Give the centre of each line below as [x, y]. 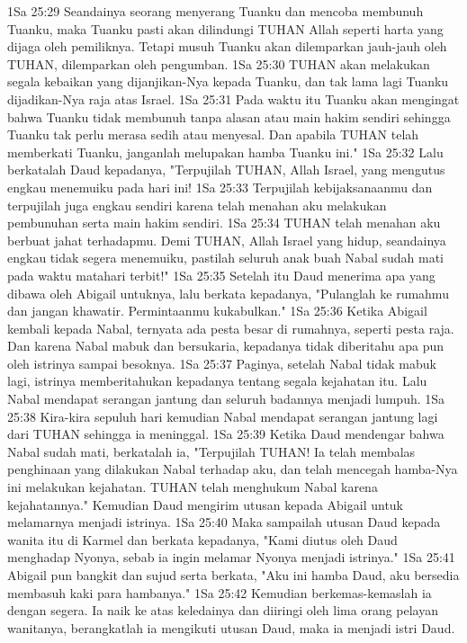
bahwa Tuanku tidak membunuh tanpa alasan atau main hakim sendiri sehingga [229, 116]
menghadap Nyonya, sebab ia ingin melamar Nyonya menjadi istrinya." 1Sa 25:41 [231, 557]
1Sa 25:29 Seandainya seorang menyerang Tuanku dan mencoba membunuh [216, 11]
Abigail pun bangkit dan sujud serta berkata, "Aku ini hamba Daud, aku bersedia [233, 575]
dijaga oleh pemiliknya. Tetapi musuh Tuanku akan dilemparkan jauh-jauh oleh [227, 46]
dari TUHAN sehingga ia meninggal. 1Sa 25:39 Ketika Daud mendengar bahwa [226, 434]
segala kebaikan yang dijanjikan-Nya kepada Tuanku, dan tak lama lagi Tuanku [228, 81]
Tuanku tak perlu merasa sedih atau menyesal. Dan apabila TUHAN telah [213, 134]
